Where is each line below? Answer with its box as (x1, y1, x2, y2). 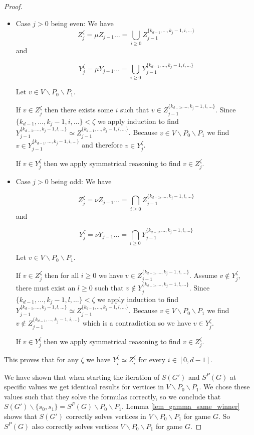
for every (138, 354, 166, 365)
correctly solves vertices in (66, 410, 146, 421)
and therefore (82, 139, 123, 150)
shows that (4, 410, 37, 421)
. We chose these (199, 381, 250, 392)
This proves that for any (4, 354, 79, 365)
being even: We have (51, 18, 114, 28)
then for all (44, 270, 79, 280)
